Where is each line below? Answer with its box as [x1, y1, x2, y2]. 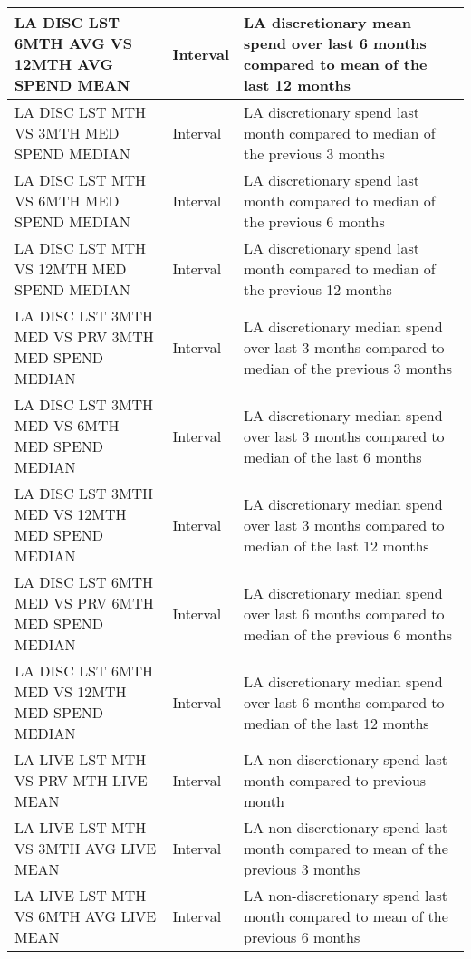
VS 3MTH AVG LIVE [14, 838, 157, 858]
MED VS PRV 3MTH [14, 326, 154, 347]
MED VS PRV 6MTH [14, 592, 154, 613]
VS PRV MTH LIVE [14, 770, 148, 791]
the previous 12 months [244, 279, 392, 300]
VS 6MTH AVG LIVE [14, 906, 157, 926]
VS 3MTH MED [14, 122, 120, 143]
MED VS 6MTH [14, 415, 120, 436]
